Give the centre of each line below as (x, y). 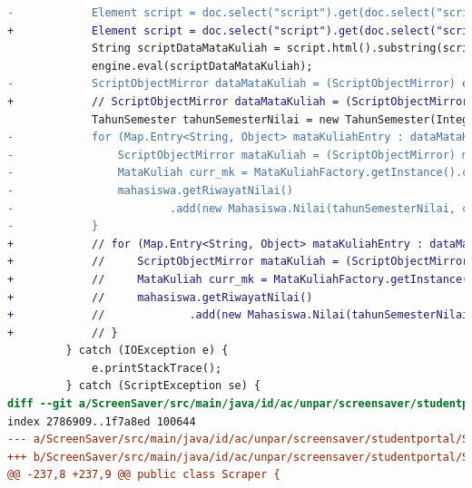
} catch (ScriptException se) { (163, 386)
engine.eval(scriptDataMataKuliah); (202, 66)
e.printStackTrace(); (157, 368)
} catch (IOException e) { (147, 351)
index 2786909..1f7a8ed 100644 (102, 421)
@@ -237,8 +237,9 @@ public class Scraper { (144, 475)
